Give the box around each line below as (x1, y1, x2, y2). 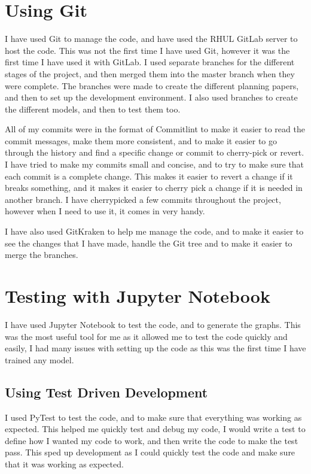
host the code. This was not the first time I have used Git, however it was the (5, 44, 290, 56)
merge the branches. (5, 248, 78, 261)
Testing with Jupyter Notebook (5, 284, 270, 308)
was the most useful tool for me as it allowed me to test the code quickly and (5, 330, 288, 342)
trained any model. (5, 353, 74, 366)
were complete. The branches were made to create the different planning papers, (5, 79, 299, 92)
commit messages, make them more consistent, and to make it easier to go (5, 134, 278, 147)
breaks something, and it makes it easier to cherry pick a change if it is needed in (5, 181, 303, 194)
